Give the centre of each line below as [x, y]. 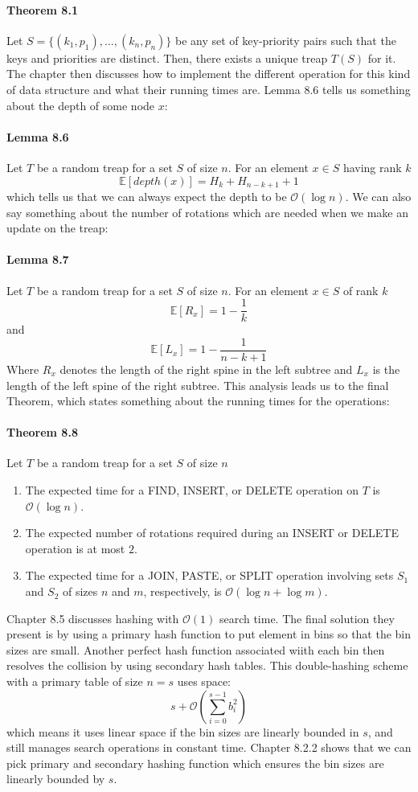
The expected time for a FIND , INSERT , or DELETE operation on [192, 490]
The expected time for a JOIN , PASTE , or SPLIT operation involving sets [209, 575]
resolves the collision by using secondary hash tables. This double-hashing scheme [207, 665]
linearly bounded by [56, 779]
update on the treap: [57, 228]
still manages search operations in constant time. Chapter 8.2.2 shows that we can [209, 747]
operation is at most [75, 548]
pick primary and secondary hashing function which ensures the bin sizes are [195, 763]
